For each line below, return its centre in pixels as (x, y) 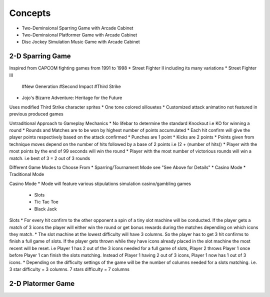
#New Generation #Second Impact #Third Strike (71, 86)
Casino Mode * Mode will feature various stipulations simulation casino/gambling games (100, 183)
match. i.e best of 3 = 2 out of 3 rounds (49, 158)
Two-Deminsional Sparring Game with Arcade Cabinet (77, 28)
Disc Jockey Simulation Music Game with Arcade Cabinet (81, 42)
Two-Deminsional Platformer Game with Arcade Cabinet (79, 34)
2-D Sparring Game (40, 56)
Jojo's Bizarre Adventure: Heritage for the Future (72, 98)
